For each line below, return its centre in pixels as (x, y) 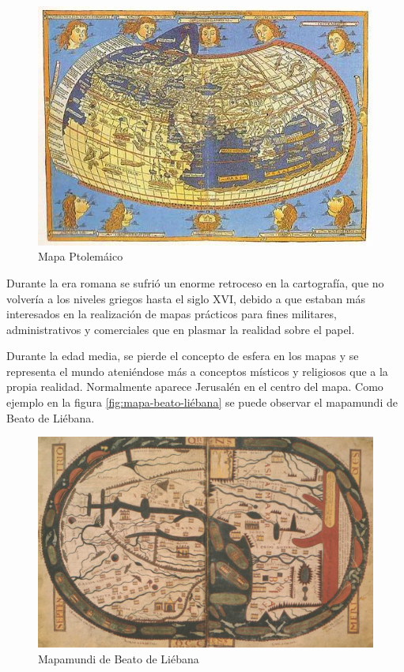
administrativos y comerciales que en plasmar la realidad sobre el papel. (181, 329)
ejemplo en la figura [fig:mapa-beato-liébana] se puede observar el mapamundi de (202, 402)
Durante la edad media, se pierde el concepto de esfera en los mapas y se (183, 356)
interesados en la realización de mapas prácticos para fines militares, (172, 314)
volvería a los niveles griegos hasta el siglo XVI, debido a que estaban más (186, 298)
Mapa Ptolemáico (81, 256)
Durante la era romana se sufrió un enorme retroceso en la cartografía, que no (195, 282)
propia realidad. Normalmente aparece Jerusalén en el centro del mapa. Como (195, 387)
